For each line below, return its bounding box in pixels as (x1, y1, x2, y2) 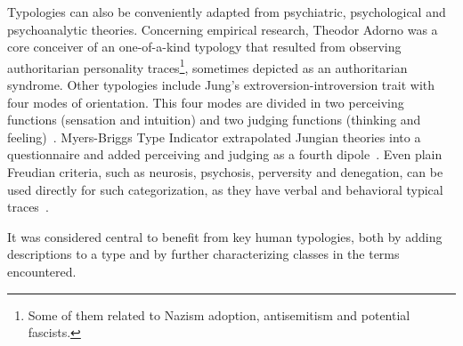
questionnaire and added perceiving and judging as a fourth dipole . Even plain (7, 145, 443, 164)
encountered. (7, 262, 77, 280)
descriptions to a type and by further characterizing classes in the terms (7, 245, 400, 263)
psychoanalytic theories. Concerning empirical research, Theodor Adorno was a (7, 20, 438, 38)
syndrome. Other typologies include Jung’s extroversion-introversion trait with (7, 76, 435, 94)
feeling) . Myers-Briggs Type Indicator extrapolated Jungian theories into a (7, 127, 421, 146)
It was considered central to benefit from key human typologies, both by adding (7, 227, 443, 245)
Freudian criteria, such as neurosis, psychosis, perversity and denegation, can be (7, 163, 443, 181)
